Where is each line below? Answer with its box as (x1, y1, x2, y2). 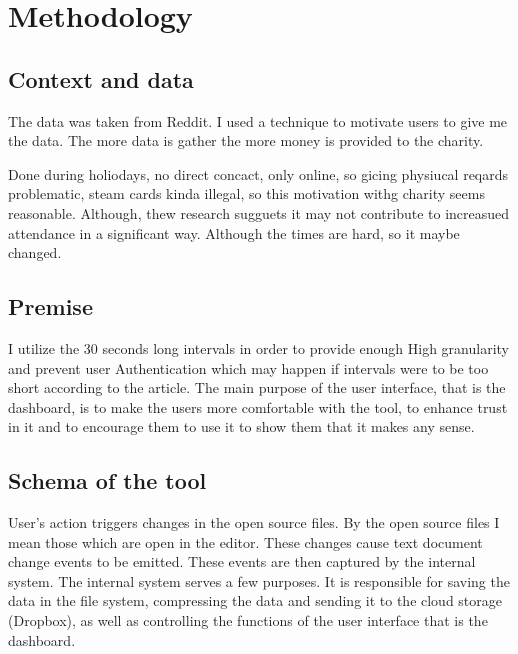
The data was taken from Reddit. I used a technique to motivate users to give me (8, 110, 508, 131)
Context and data (8, 63, 194, 94)
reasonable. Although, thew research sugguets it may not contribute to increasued (8, 202, 510, 223)
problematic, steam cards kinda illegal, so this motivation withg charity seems (8, 183, 485, 204)
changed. (8, 242, 62, 263)
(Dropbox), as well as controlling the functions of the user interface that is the (8, 610, 488, 631)
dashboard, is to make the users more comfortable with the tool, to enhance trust (8, 396, 508, 417)
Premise (8, 291, 93, 322)
